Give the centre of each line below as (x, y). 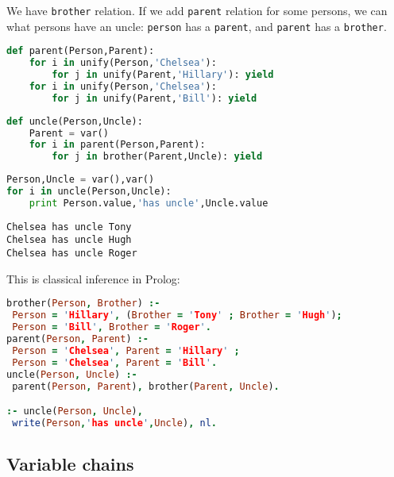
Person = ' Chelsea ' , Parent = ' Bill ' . (115, 362)
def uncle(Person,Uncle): (75, 121)
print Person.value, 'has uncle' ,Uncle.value (149, 203)
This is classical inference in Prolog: (93, 278)
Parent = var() (69, 133)
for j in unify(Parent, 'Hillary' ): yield (163, 75)
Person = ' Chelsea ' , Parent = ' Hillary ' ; (126, 350)
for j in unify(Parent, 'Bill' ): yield (155, 98)
